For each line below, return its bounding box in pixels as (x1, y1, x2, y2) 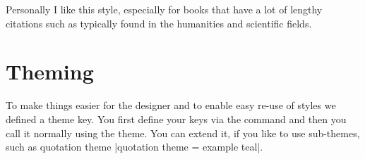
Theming (6, 57, 94, 86)
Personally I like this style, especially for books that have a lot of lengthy (6, 2, 323, 16)
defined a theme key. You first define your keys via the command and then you (6, 111, 347, 126)
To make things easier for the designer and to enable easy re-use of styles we (6, 98, 336, 113)
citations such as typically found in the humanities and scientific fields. (6, 15, 312, 30)
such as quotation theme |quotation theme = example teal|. (6, 139, 263, 154)
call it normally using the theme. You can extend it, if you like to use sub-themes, (6, 125, 360, 140)
